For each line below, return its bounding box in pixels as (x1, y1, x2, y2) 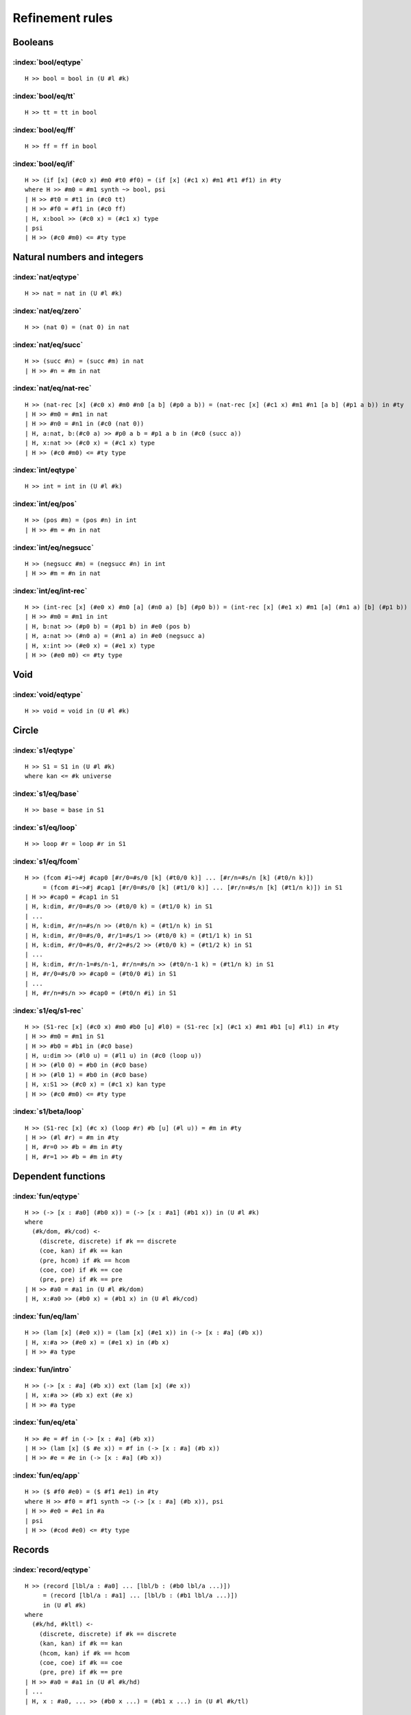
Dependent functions (12, 1170, 105, 1182)
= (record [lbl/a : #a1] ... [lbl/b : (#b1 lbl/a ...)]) (42, 1592, 238, 1600)
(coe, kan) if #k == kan (38, 1247, 123, 1255)
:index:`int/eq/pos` (12, 499, 77, 509)
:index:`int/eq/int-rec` (12, 586, 88, 595)
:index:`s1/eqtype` (12, 745, 75, 755)
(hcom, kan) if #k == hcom (38, 1649, 130, 1657)
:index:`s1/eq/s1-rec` (12, 1006, 84, 1015)
